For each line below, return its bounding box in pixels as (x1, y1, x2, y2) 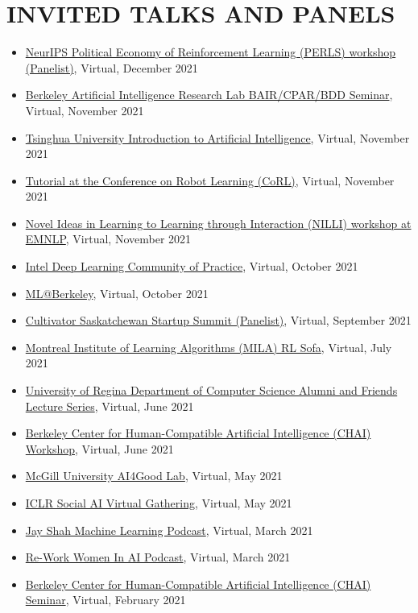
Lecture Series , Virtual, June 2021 (25, 397, 194, 414)
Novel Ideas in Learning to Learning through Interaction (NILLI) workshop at (25, 214, 412, 231)
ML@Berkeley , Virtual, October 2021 (25, 284, 209, 301)
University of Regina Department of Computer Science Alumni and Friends (25, 382, 398, 399)
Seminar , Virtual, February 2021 (25, 591, 186, 608)
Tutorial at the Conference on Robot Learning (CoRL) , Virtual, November (25, 172, 395, 188)
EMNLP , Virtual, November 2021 (25, 230, 192, 247)
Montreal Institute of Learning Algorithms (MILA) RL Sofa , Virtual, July (25, 338, 392, 355)
